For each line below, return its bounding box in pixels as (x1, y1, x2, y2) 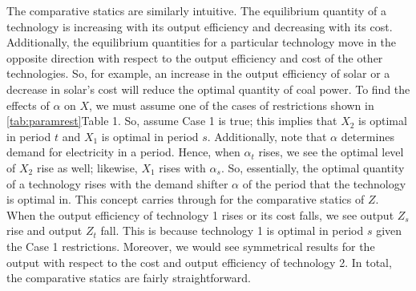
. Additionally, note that (207, 127, 327, 144)
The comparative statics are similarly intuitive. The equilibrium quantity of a (6, 2, 387, 18)
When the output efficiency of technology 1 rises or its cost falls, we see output (6, 206, 394, 223)
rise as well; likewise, (36, 159, 138, 176)
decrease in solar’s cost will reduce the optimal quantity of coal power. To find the (6, 80, 410, 97)
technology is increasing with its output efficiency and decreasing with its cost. (6, 18, 393, 34)
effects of (6, 96, 50, 113)
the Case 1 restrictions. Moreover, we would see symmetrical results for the (6, 237, 375, 254)
